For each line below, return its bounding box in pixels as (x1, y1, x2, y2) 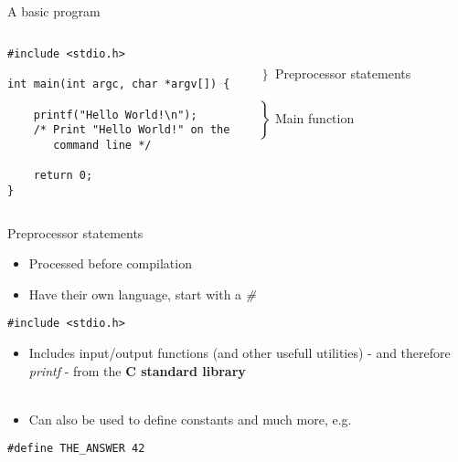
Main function (274, 108, 355, 127)
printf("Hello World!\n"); (33, 108, 197, 121)
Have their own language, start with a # (28, 284, 257, 303)
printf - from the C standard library (28, 361, 246, 380)
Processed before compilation (28, 254, 192, 273)
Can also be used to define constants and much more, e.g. (28, 409, 352, 428)
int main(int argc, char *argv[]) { (7, 78, 230, 91)
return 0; (33, 169, 93, 183)
